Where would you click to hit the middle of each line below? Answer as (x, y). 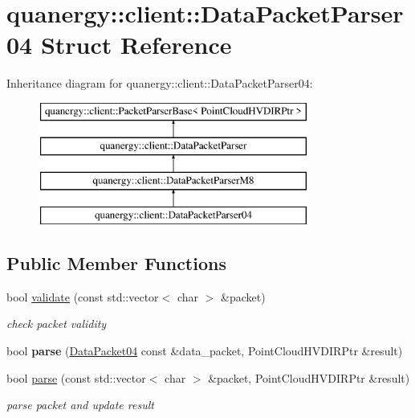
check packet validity (57, 324)
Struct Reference (136, 45)
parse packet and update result (80, 405)
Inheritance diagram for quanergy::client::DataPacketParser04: (160, 83)
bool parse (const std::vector (76, 377)
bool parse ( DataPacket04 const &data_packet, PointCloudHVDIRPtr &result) (205, 351)
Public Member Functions (116, 263)
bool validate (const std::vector (83, 296)
